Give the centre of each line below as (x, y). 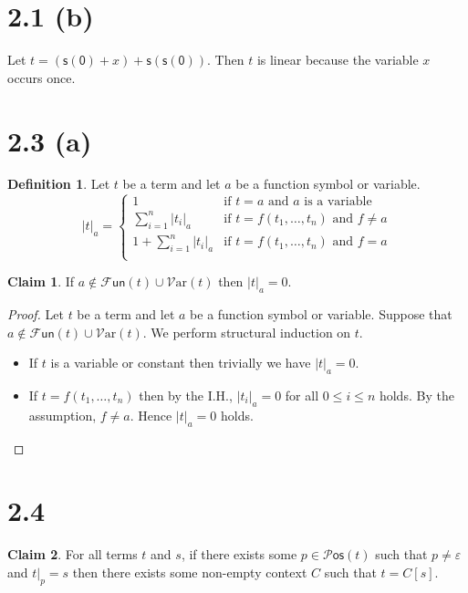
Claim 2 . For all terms (73, 554)
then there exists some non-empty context (190, 572)
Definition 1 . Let (59, 184)
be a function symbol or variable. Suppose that (321, 314)
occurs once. (42, 77)
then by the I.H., (186, 395)
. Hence (151, 415)
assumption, (62, 415)
